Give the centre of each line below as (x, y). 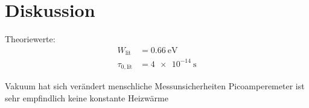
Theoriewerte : (30, 39)
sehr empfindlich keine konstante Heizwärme (87, 97)
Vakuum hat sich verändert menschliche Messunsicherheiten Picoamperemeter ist (155, 86)
